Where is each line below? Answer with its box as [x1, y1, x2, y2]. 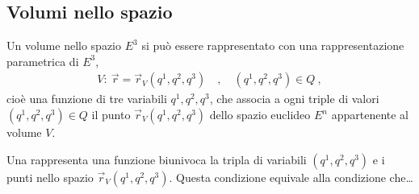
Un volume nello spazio [6, 37, 122, 54]
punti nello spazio [6, 168, 94, 185]
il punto [91, 106, 131, 123]
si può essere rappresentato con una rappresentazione [141, 37, 404, 54]
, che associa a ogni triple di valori [209, 90, 379, 107]
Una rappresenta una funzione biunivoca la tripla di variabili [6, 151, 307, 167]
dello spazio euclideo [209, 106, 311, 123]
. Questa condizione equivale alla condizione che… [169, 168, 413, 185]
